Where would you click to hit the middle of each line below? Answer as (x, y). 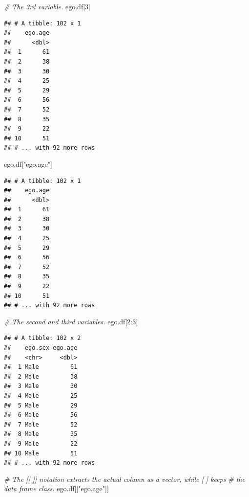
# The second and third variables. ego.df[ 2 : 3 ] (71, 321)
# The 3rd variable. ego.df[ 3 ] (47, 6)
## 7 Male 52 (41, 424)
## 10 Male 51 (41, 453)
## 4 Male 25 (41, 395)
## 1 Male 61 (41, 367)
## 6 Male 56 (41, 415)
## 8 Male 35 (41, 434)
